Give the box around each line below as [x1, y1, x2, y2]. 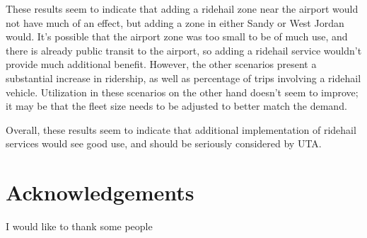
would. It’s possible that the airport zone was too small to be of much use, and [6, 29, 348, 44]
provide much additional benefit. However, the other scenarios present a [6, 57, 317, 72]
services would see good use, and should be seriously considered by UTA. [6, 136, 322, 151]
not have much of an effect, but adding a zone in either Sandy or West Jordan [6, 15, 344, 30]
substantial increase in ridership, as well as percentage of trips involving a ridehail [6, 70, 361, 85]
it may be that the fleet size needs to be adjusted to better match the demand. [6, 98, 347, 113]
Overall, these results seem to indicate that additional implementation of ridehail [6, 122, 356, 137]
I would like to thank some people [6, 219, 153, 234]
